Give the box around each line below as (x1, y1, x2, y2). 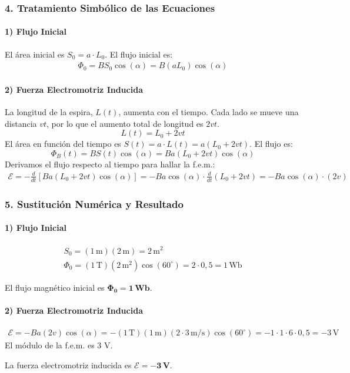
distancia (5, 117, 37, 129)
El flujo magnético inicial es (5, 281, 105, 293)
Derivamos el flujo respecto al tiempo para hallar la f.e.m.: (5, 157, 215, 170)
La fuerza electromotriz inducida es (5, 358, 132, 371)
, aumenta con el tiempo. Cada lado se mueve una (118, 106, 299, 118)
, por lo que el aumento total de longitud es (46, 117, 204, 129)
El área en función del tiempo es (5, 137, 121, 150)
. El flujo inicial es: (105, 48, 173, 60)
